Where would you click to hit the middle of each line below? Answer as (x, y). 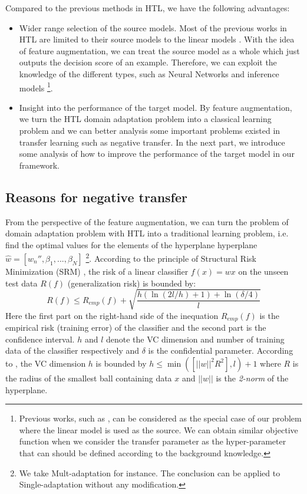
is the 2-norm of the (252, 378)
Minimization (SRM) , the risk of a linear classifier (97, 271)
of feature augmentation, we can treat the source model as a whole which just (159, 50)
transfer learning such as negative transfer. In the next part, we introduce (152, 142)
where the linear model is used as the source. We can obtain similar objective (159, 429)
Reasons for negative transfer (96, 197)
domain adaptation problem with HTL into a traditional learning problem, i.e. (147, 233)
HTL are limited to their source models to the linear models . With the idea (157, 39)
